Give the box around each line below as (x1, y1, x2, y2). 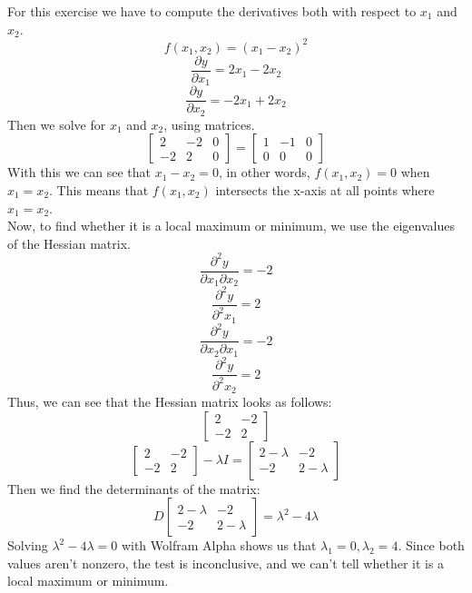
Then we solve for (7, 114, 106, 133)
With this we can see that (7, 163, 152, 182)
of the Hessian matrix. (7, 233, 131, 252)
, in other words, (218, 163, 310, 182)
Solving (7, 536, 48, 555)
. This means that (49, 180, 149, 199)
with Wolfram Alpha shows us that (121, 536, 317, 555)
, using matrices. (163, 114, 255, 133)
